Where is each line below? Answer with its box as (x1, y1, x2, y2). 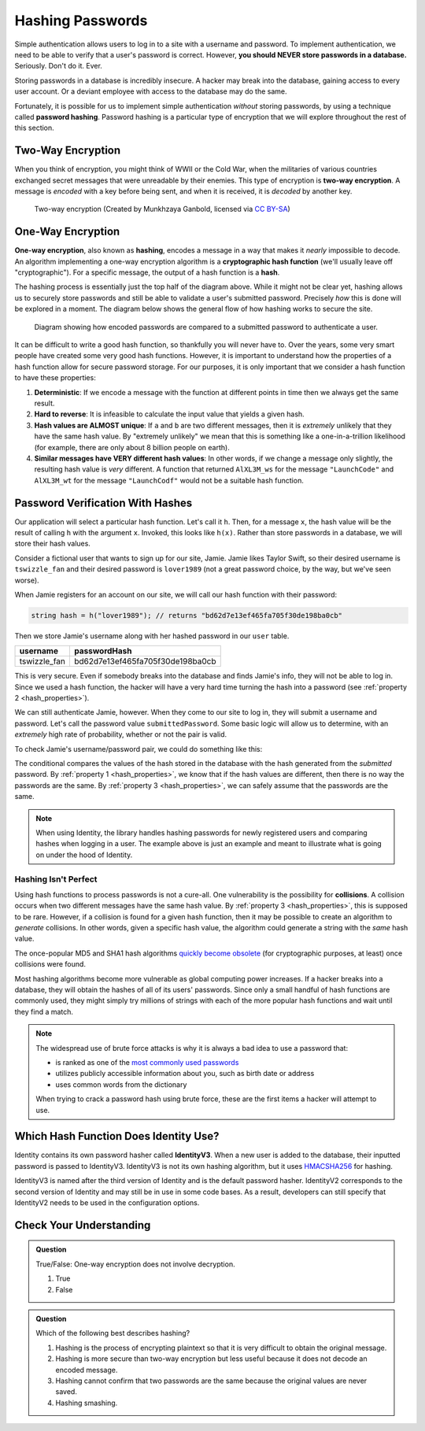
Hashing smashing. (55, 1398, 118, 1407)
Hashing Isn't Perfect (14, 874, 98, 885)
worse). (14, 575, 39, 585)
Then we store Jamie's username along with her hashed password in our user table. (14, 630, 290, 641)
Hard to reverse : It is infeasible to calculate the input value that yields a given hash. (34, 409, 305, 419)
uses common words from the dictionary (55, 1079, 187, 1089)
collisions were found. (14, 960, 87, 969)
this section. (14, 123, 54, 133)
